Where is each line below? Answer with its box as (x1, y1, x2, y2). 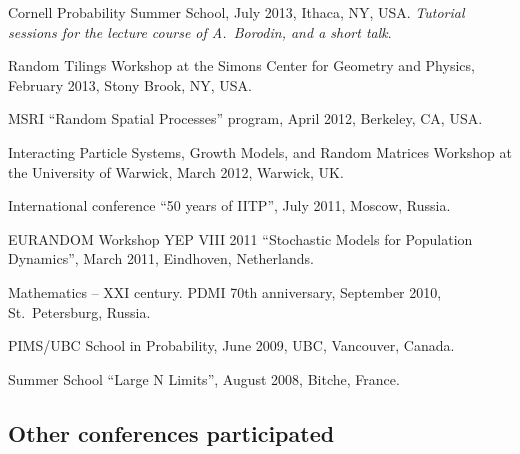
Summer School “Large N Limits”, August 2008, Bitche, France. (8, 368, 400, 389)
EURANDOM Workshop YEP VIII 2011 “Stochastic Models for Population (8, 228, 473, 249)
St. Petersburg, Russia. (8, 301, 151, 322)
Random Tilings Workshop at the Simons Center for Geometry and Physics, (8, 55, 475, 76)
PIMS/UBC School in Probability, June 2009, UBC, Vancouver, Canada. (8, 335, 455, 356)
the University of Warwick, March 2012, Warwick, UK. (8, 161, 344, 182)
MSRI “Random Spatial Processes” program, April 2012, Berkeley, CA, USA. (8, 108, 483, 129)
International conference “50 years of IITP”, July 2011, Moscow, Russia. (8, 195, 451, 216)
